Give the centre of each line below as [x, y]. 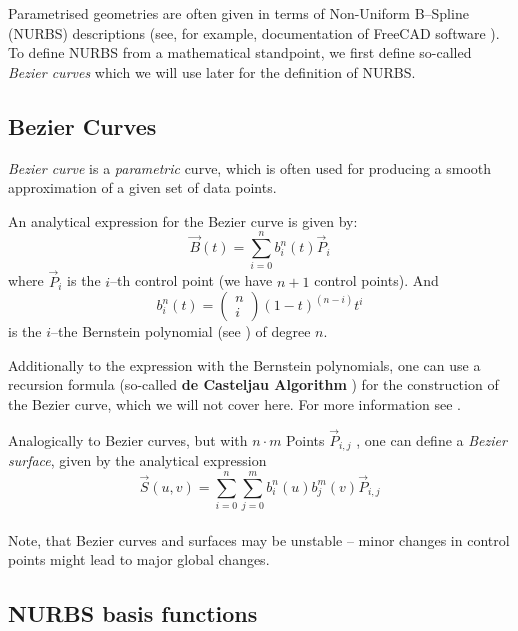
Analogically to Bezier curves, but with [128, 439]
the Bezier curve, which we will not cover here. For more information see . [234, 404]
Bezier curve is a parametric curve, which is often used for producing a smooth [250, 167]
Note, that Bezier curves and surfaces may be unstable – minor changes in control [259, 539]
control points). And [376, 280]
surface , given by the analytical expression [137, 460]
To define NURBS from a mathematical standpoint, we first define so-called [240, 52]
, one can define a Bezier [431, 439]
